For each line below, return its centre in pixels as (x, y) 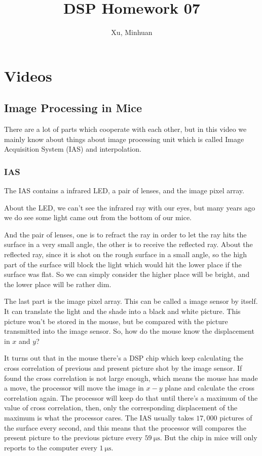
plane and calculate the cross (210, 388)
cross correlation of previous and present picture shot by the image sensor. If (123, 368)
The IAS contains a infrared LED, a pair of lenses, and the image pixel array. (124, 190)
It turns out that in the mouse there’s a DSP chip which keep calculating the (124, 358)
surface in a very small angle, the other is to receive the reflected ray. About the (128, 244)
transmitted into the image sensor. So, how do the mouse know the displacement (129, 331)
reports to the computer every (51, 447)
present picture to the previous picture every (73, 437)
